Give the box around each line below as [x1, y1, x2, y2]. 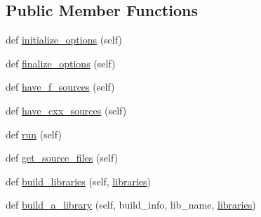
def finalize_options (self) [6, 55, 116, 70]
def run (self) [6, 126, 62, 141]
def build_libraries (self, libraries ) [6, 173, 151, 188]
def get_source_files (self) [6, 150, 119, 165]
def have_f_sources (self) [6, 79, 115, 94]
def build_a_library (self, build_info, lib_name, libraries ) [6, 197, 256, 212]
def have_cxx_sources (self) [6, 103, 127, 117]
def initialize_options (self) [6, 32, 122, 47]
